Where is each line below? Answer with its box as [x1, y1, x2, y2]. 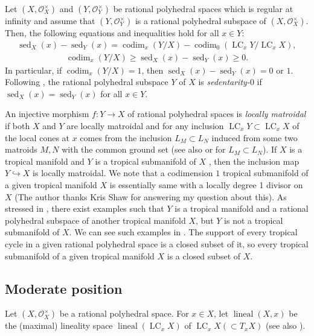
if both [5, 119, 30, 132]
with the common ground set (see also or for [62, 143, 226, 156]
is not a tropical [224, 214, 283, 226]
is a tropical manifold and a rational [175, 202, 309, 215]
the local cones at [5, 131, 70, 144]
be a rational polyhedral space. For [59, 307, 189, 320]
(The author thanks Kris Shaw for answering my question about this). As [14, 190, 287, 203]
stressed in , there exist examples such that [5, 202, 164, 215]
